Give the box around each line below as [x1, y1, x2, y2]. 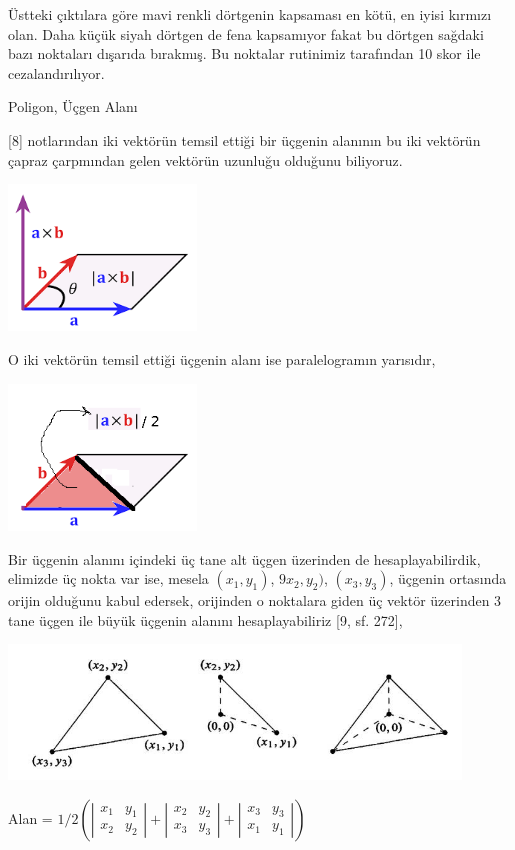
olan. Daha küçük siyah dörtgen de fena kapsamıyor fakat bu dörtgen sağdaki [8, 23, 484, 44]
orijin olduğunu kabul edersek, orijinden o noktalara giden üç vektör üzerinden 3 [8, 590, 502, 611]
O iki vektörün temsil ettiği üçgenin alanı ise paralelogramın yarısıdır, [8, 349, 436, 370]
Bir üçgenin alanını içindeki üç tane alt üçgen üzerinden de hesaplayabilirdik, [8, 548, 481, 569]
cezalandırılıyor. [8, 62, 105, 83]
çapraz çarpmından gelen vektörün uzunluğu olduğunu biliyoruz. [8, 149, 403, 170]
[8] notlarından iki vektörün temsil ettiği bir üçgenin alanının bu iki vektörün [8, 129, 481, 150]
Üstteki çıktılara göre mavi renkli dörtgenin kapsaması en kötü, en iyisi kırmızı [8, 4, 492, 24]
